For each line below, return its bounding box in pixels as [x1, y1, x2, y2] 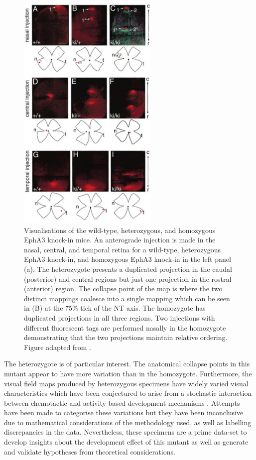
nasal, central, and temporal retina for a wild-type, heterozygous [24, 244, 221, 254]
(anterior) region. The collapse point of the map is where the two [24, 283, 223, 294]
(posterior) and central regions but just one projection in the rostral [24, 273, 232, 284]
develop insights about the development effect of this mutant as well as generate [4, 437, 249, 447]
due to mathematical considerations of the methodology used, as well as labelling [4, 417, 252, 427]
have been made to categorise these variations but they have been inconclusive [4, 407, 244, 418]
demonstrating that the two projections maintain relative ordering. [24, 332, 228, 343]
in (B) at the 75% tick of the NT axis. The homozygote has [24, 303, 206, 313]
